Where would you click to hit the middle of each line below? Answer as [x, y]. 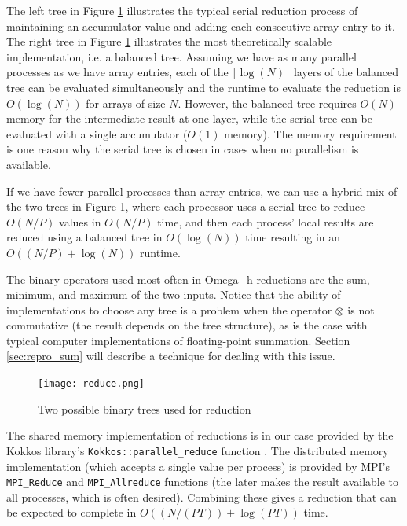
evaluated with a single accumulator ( [97, 133]
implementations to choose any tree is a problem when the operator [169, 309]
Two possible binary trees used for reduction [145, 408]
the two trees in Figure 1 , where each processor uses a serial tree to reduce [186, 206]
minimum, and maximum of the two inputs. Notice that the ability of [174, 294]
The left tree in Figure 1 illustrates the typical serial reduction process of [182, 10]
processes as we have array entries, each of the [117, 72]
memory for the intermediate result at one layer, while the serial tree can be [189, 118]
